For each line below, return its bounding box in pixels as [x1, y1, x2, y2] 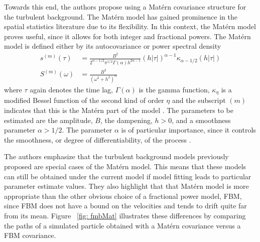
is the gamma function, [139, 84, 210, 94]
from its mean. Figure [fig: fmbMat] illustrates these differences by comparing [4, 210, 246, 220]
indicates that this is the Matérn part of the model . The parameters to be [4, 105, 234, 115]
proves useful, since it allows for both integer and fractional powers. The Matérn [4, 31, 251, 41]
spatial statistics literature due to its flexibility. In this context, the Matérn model [4, 21, 256, 32]
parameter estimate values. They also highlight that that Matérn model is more [4, 181, 249, 191]
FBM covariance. [4, 230, 56, 240]
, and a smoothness [172, 114, 231, 125]
